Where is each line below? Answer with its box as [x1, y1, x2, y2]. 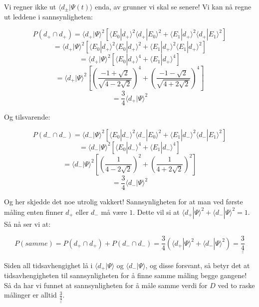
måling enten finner [4, 206, 63, 217]
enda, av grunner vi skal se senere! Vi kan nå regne [95, 1, 252, 11]
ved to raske [218, 280, 255, 290]
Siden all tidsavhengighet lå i [4, 260, 93, 270]
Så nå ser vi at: [4, 218, 51, 229]
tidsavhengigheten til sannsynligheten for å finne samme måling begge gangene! [4, 270, 247, 281]
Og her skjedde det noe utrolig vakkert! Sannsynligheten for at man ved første [4, 196, 243, 206]
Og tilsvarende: [4, 112, 50, 122]
